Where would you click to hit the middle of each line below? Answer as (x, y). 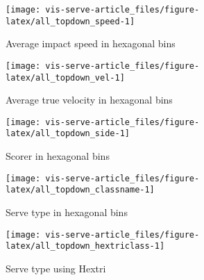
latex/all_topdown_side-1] (68, 134)
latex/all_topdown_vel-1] (65, 77)
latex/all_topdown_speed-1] (70, 21)
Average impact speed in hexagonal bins (91, 43)
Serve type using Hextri (56, 268)
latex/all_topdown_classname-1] (80, 190)
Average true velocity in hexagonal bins (89, 100)
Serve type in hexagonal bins (67, 212)
